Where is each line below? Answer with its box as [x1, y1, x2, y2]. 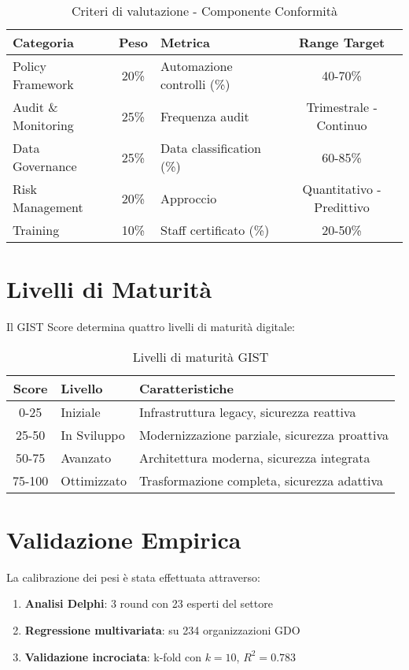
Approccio [160, 188, 217, 207]
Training [13, 221, 60, 239]
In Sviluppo [61, 425, 125, 444]
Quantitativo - [302, 180, 381, 198]
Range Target [298, 33, 385, 51]
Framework [13, 75, 74, 93]
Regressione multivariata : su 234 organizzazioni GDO [24, 622, 300, 638]
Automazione [160, 57, 233, 75]
